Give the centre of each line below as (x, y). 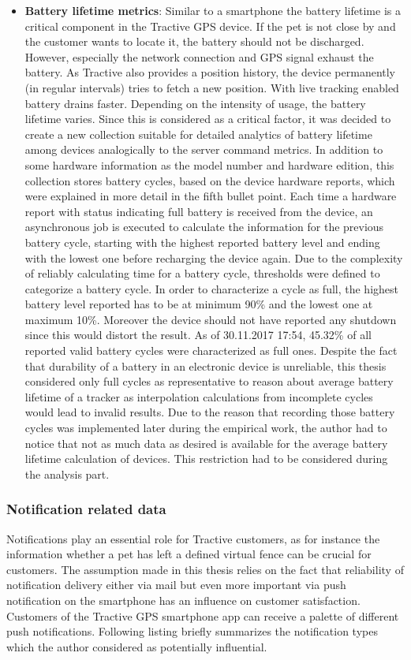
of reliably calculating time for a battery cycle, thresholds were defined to (202, 273)
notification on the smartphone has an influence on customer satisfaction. (183, 600)
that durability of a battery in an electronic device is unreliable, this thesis (205, 365)
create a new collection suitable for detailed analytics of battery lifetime (198, 134)
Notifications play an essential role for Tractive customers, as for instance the (193, 538)
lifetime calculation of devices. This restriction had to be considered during (206, 459)
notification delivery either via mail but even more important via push (176, 585)
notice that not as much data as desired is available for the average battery (206, 443)
